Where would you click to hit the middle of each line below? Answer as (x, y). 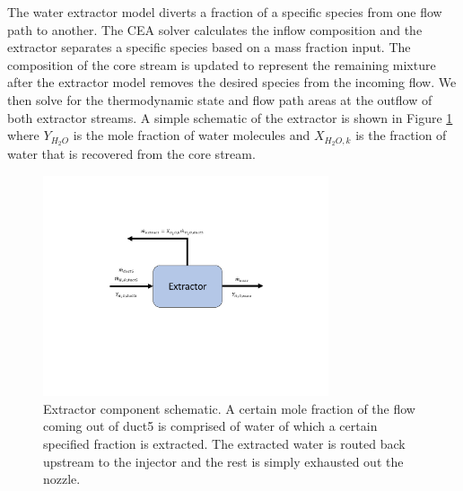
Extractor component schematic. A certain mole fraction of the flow (229, 408)
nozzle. (62, 479)
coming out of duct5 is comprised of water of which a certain (210, 426)
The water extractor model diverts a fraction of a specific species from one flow (225, 12)
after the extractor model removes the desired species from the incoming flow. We (232, 82)
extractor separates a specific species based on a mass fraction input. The (209, 47)
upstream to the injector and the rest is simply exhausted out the (223, 461)
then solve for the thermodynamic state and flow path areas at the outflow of (220, 99)
